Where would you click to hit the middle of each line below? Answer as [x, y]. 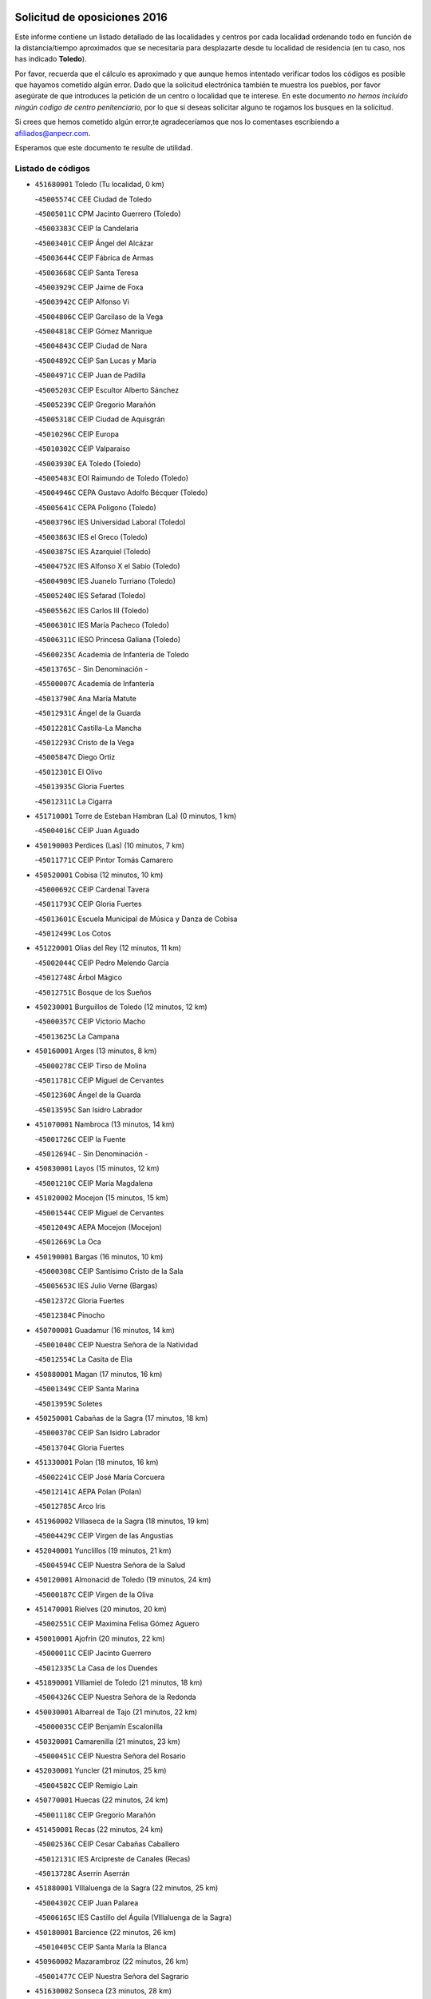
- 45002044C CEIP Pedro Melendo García [102, 963]
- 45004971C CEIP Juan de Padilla [90, 375]
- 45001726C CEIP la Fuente [80, 1139]
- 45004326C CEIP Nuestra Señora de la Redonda [115, 1697]
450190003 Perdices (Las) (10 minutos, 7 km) [110, 845]
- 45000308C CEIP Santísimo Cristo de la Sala [109, 1271]
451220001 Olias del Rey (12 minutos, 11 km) [108, 948]
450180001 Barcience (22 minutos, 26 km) [105, 1932]
